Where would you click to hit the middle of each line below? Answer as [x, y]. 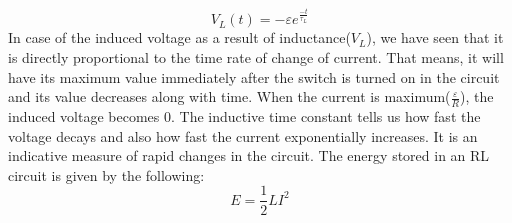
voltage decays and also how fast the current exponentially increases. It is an [243, 135]
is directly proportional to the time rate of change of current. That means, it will [256, 57]
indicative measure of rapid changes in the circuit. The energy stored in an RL [249, 155]
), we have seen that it [435, 37]
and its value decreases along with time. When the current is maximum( [229, 96]
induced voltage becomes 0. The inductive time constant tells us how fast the [244, 116]
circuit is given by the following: [106, 174]
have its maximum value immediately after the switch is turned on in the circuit [254, 76]
